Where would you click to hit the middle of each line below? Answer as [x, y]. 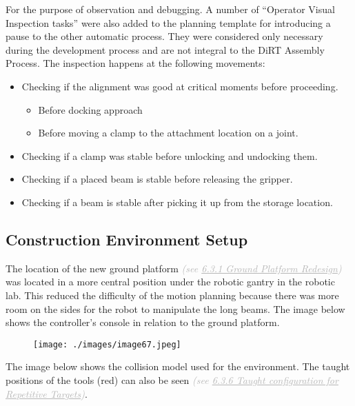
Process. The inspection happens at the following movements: [135, 63]
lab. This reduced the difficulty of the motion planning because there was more [172, 295]
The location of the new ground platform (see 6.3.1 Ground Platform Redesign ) [174, 268]
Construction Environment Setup [127, 239]
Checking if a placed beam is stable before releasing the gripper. [157, 179]
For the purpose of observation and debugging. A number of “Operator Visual [170, 9]
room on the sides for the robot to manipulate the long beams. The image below [175, 308]
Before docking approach [90, 109]
